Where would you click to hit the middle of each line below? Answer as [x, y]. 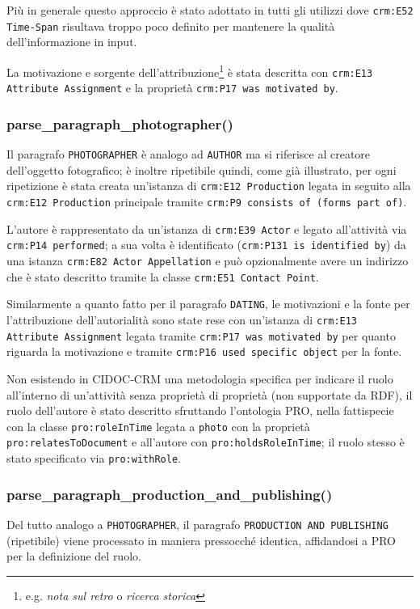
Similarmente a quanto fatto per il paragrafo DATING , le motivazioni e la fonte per [208, 304]
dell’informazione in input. [72, 42]
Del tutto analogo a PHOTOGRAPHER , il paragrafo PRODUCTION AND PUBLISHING [197, 524]
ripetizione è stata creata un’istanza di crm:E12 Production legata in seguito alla [209, 186]
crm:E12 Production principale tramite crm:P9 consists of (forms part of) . [207, 201]
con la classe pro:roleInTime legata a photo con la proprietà [158, 426]
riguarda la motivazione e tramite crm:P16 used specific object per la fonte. [204, 351]
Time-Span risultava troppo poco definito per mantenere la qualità [171, 25]
